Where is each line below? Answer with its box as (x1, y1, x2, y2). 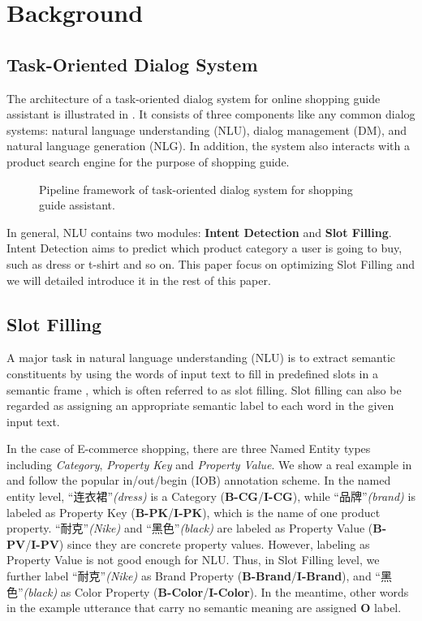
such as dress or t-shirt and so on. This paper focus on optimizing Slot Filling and (6, 255, 416, 272)
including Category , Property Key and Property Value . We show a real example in (6, 455, 412, 472)
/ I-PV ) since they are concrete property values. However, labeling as (25, 535, 370, 552)
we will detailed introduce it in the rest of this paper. (6, 271, 271, 288)
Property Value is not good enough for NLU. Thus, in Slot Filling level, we (6, 551, 380, 568)
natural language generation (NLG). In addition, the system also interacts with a (6, 137, 410, 154)
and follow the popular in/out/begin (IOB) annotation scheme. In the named (6, 472, 391, 489)
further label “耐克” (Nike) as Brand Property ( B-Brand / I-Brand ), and (6, 567, 372, 584)
